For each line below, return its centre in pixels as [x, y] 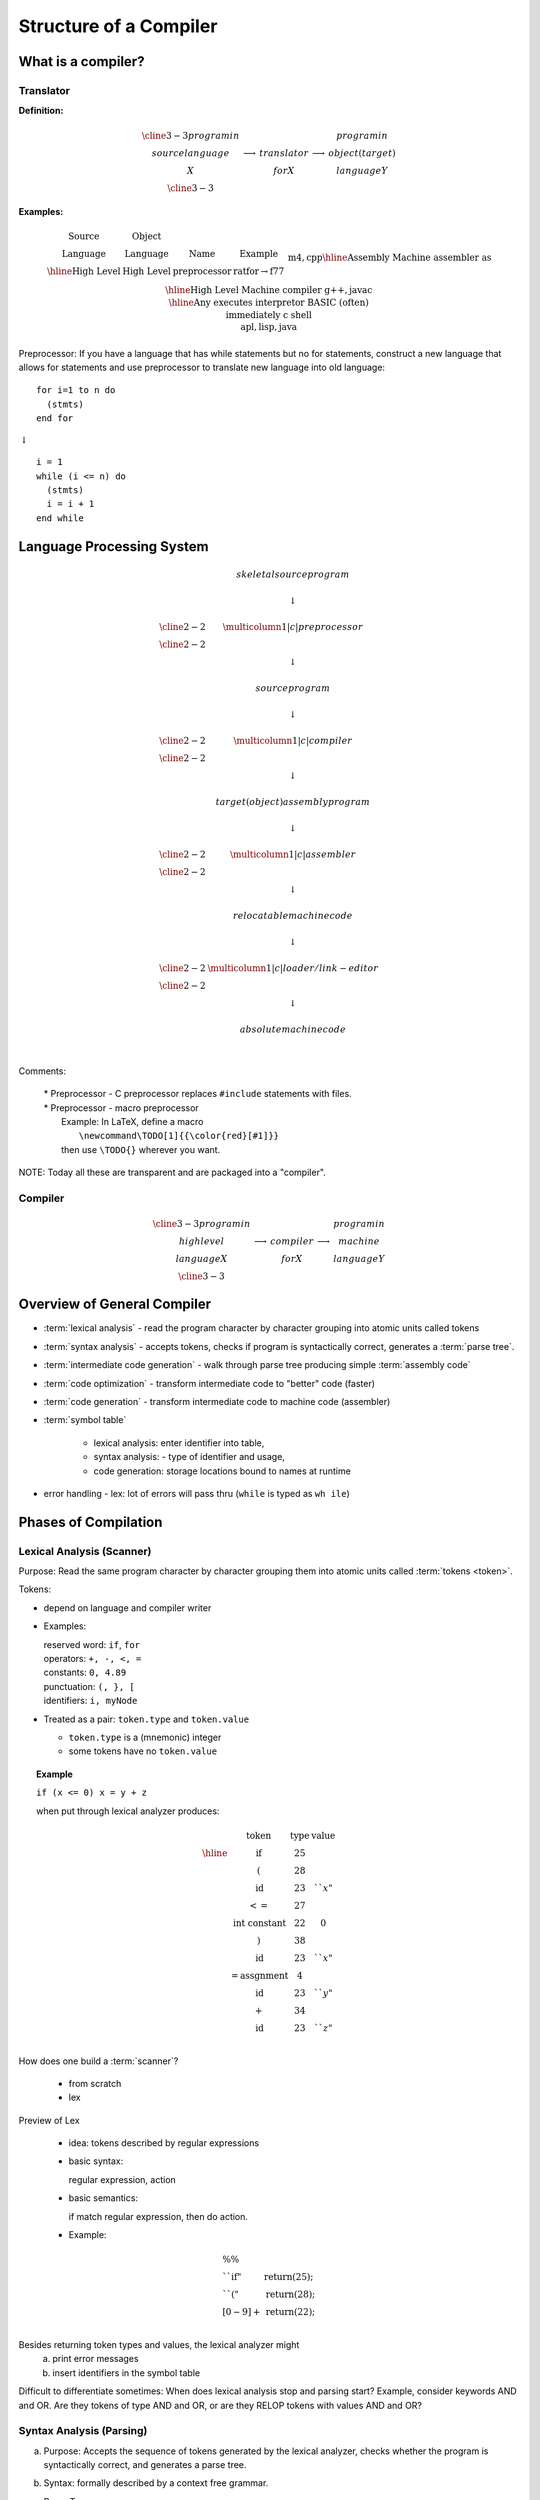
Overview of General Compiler [115, 1304]
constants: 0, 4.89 [85, 1672]
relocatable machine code [293, 915]
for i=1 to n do [76, 390]
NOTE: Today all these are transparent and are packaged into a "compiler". [172, 1172]
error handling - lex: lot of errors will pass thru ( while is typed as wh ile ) [196, 1493]
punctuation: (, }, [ [89, 1686]
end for [55, 418]
